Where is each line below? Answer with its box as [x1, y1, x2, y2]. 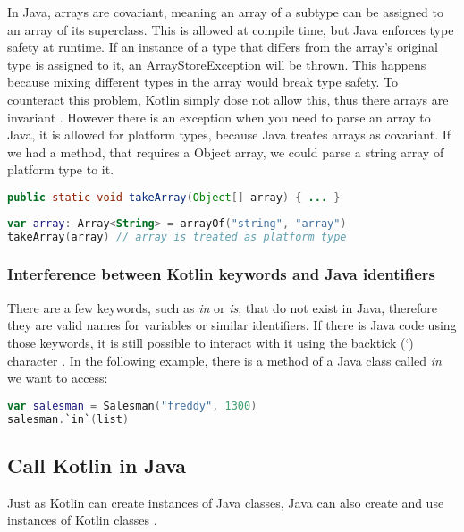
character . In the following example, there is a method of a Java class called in [7, 350, 442, 369]
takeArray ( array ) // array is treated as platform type [7, 230, 347, 243]
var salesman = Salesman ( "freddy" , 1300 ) [7, 399, 257, 412]
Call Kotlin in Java [7, 451, 187, 478]
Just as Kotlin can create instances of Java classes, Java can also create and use [7, 493, 444, 511]
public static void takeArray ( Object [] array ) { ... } [7, 190, 341, 204]
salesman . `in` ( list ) [7, 412, 130, 426]
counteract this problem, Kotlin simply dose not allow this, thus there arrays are [7, 89, 449, 108]
